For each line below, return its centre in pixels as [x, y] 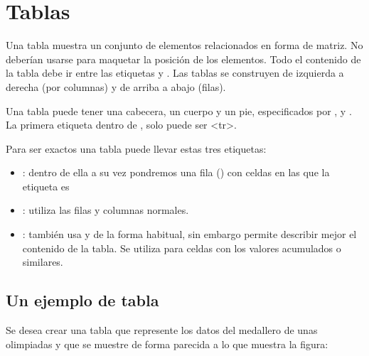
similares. [43, 262]
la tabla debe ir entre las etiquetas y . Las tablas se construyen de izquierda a [175, 73]
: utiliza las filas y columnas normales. [106, 210]
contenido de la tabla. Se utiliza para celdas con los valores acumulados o [182, 248]
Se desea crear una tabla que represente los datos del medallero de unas [162, 330]
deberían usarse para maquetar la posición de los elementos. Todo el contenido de [183, 59]
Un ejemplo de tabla [82, 300]
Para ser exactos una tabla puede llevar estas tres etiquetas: [136, 148]
